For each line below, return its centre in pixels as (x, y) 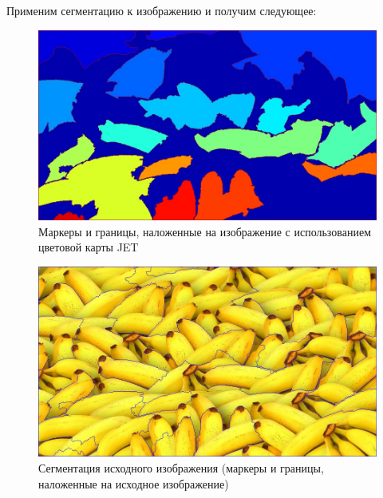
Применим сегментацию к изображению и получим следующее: (162, 10)
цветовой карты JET (89, 247)
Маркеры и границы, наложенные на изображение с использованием (205, 231)
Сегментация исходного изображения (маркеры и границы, (181, 467)
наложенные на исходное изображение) (134, 483)
